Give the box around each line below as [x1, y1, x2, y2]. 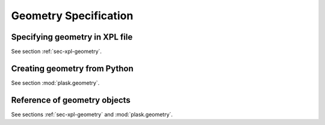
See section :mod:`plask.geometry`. [11, 79, 100, 87]
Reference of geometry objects [11, 95, 131, 105]
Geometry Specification [11, 9, 134, 22]
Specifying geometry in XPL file [11, 32, 133, 42]
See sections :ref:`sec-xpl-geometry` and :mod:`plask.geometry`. [11, 111, 173, 118]
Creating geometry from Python [11, 63, 134, 73]
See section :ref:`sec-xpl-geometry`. [11, 48, 102, 55]
